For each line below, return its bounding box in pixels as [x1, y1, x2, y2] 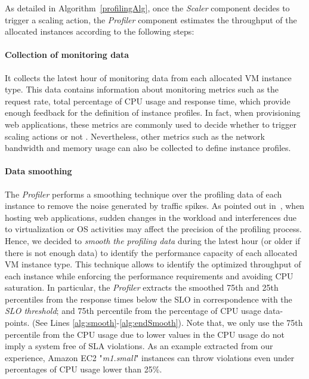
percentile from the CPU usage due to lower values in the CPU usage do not [5, 328, 285, 340]
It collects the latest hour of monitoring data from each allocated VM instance [5, 71, 292, 84]
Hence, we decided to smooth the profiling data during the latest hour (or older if [5, 234, 301, 246]
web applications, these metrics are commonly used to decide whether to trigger [5, 118, 296, 130]
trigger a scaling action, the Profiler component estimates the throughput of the [5, 13, 297, 26]
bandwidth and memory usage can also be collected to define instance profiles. [5, 141, 291, 154]
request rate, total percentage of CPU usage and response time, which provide [5, 94, 291, 107]
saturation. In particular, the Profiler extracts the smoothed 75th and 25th [5, 281, 279, 294]
